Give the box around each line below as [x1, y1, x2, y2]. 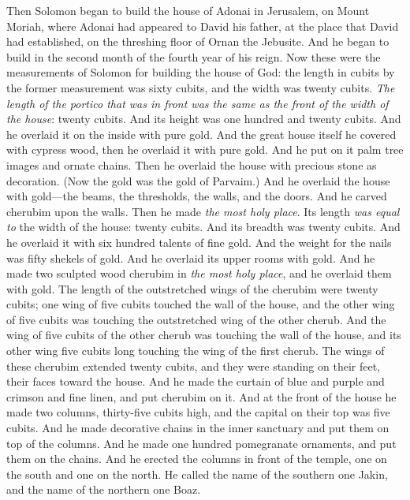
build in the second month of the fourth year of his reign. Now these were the [6, 48, 381, 65]
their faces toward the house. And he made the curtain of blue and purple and [6, 373, 385, 390]
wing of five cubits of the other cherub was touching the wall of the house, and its [6, 326, 401, 343]
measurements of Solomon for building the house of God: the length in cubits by [6, 64, 395, 80]
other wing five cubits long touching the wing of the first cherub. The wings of [6, 342, 385, 359]
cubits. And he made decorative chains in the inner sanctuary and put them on [6, 420, 389, 436]
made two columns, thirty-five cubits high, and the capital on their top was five [6, 404, 390, 420]
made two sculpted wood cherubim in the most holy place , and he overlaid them [6, 265, 392, 282]
